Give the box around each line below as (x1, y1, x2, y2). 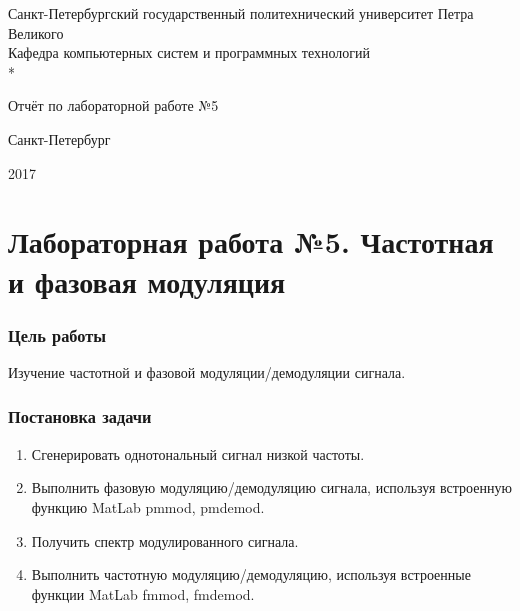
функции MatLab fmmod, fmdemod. (31, 583, 255, 604)
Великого (8, 22, 64, 43)
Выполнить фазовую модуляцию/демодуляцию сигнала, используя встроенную (31, 477, 512, 498)
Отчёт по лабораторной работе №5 (8, 95, 219, 116)
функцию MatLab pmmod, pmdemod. (31, 496, 265, 517)
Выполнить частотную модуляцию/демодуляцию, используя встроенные (31, 564, 471, 585)
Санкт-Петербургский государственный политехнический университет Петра (8, 3, 474, 23)
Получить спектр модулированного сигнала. (31, 530, 299, 551)
